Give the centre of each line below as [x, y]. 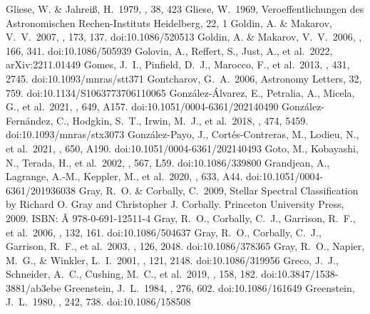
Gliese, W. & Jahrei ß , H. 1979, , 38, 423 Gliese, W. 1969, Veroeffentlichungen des [185, 9]
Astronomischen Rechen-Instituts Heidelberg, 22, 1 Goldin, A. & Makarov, [169, 22]
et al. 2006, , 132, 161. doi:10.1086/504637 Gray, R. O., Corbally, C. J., [164, 232]
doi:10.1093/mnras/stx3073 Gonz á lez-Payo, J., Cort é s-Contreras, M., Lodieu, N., [183, 134]
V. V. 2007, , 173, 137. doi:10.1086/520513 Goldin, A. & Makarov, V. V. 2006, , [184, 37]
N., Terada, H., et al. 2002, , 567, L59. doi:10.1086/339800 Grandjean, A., [168, 162]
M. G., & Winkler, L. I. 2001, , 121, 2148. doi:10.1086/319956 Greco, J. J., [172, 260]
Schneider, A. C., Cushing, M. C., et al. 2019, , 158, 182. [132, 274]
